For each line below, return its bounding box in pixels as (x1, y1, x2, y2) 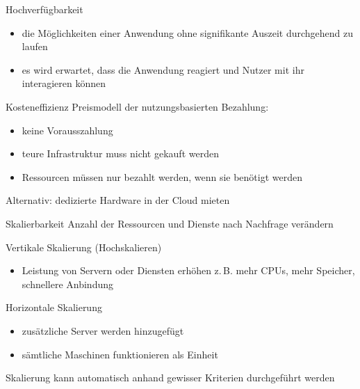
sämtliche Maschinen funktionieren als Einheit (22, 347, 218, 361)
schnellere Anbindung (22, 276, 113, 291)
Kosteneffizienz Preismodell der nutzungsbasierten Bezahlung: (6, 99, 269, 113)
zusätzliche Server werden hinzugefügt (22, 323, 184, 338)
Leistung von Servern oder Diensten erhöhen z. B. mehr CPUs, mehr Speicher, (22, 263, 355, 278)
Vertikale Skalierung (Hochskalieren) (6, 239, 162, 254)
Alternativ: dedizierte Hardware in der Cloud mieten (6, 193, 230, 207)
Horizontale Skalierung (6, 300, 102, 315)
